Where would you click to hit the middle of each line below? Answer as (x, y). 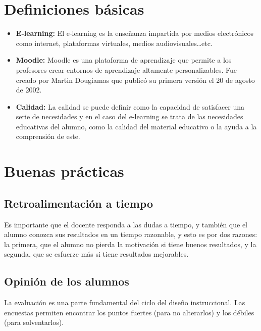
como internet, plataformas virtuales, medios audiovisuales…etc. (114, 43)
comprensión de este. (48, 136)
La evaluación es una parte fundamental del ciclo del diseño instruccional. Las (125, 302)
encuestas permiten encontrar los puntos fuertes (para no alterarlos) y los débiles (129, 312)
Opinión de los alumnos (67, 281)
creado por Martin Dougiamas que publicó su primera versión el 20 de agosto (135, 80)
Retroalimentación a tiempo (79, 203)
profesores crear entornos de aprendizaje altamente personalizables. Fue (126, 69)
